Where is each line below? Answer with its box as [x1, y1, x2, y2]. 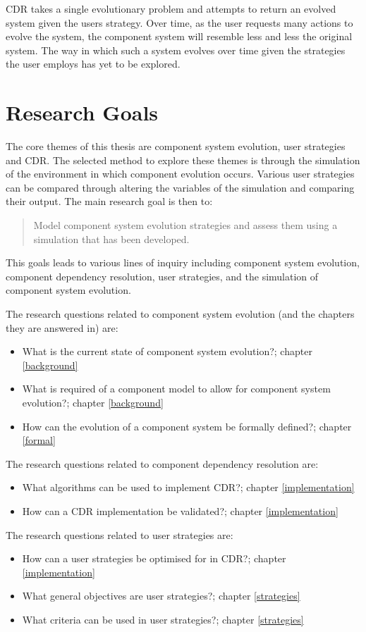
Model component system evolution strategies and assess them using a [33, 218, 338, 233]
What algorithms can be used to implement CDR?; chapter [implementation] [22, 480, 355, 495]
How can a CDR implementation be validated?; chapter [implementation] [22, 503, 338, 518]
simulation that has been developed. [33, 231, 190, 246]
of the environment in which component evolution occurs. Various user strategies [6, 166, 355, 181]
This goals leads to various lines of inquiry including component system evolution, [6, 255, 360, 270]
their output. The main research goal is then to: [6, 194, 213, 209]
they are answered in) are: [6, 320, 118, 335]
